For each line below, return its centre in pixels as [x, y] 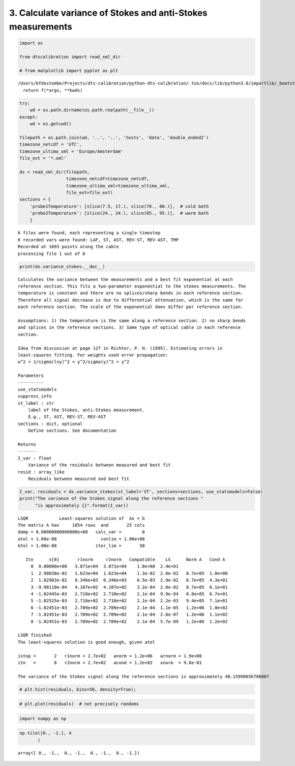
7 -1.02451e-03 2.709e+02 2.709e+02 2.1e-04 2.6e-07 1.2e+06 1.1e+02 [129, 615]
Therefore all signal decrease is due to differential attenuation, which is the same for [131, 300]
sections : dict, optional [50, 424]
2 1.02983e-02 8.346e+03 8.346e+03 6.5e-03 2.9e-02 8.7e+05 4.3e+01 [129, 580]
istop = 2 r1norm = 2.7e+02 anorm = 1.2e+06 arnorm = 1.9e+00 [110, 656]
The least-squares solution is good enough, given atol [87, 642]
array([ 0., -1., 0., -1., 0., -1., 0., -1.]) [79, 753]
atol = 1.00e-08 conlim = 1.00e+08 [81, 539]
